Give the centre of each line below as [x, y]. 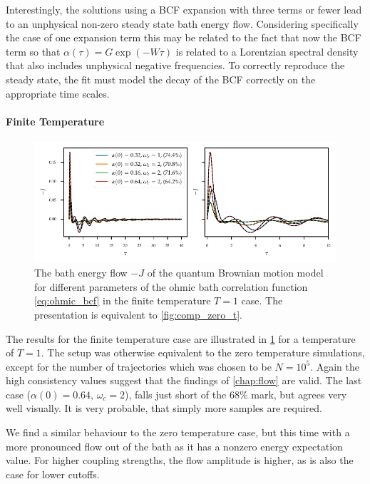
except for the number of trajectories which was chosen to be [139, 366]
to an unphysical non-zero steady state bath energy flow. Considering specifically [182, 23]
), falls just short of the [176, 394]
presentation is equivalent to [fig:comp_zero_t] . [138, 314]
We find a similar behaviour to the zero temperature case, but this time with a [178, 432]
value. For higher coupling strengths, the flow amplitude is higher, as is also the [180, 460]
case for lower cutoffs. [53, 474]
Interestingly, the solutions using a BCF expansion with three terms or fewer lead [184, 9]
